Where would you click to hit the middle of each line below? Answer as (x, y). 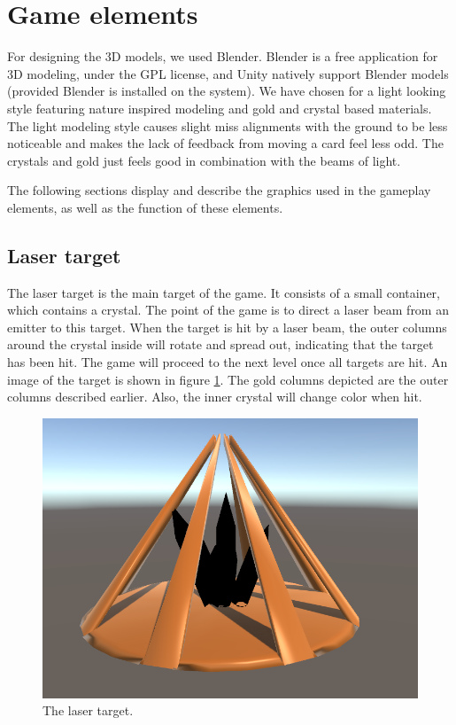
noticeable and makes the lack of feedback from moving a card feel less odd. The (225, 143)
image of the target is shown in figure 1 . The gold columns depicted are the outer (228, 379)
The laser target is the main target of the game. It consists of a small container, (224, 292)
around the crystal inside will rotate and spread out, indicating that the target (220, 344)
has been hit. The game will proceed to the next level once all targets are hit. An (228, 362)
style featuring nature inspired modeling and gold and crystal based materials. (220, 108)
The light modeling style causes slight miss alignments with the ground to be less (228, 125)
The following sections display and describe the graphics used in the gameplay (219, 190)
